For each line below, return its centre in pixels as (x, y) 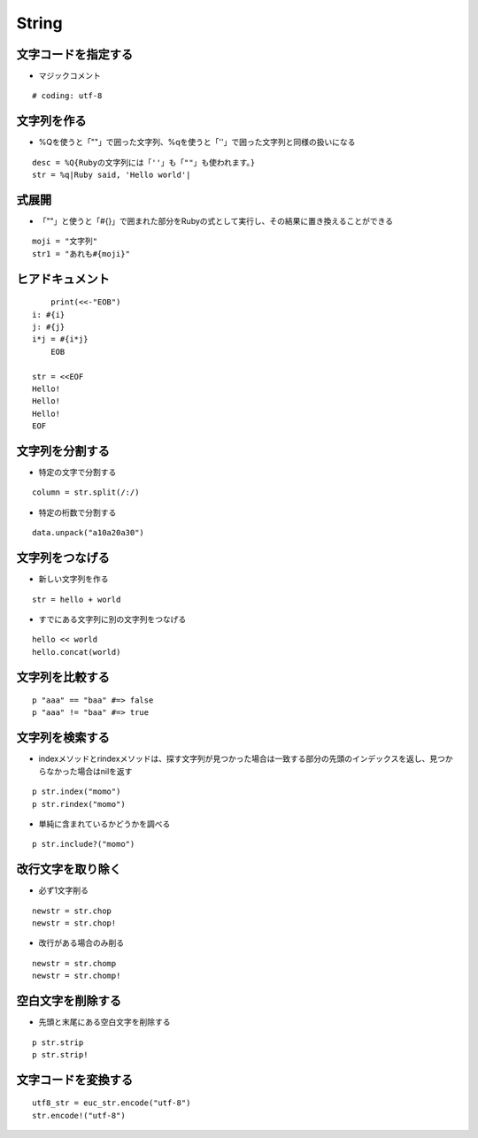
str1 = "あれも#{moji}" (81, 254)
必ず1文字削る (63, 890)
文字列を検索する (63, 738)
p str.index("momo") (77, 792)
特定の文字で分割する (77, 473)
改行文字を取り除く (69, 869)
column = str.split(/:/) (86, 492)
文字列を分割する (63, 451)
